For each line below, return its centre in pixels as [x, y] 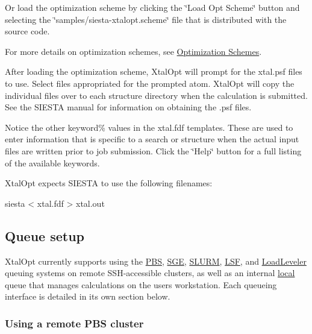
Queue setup [45, 235]
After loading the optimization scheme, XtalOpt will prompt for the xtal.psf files [154, 71]
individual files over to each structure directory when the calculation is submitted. [156, 95]
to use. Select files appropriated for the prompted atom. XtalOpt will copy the [150, 83]
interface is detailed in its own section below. [88, 296]
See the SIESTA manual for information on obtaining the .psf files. [128, 107]
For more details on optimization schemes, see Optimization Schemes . [133, 51]
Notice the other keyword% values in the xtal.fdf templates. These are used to [149, 127]
